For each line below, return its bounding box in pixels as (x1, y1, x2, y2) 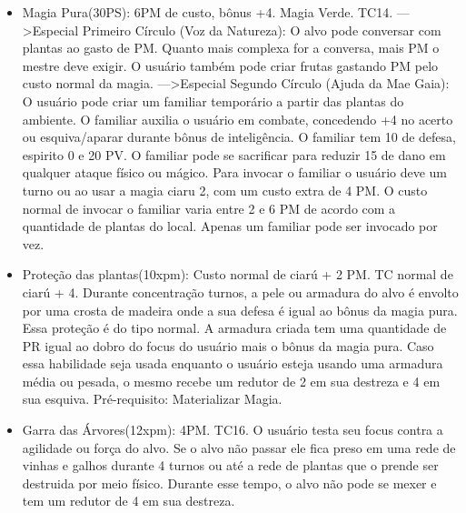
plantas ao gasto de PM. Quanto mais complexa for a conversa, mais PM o (22, 38, 440, 57)
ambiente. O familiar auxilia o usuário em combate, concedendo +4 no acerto (22, 109, 453, 128)
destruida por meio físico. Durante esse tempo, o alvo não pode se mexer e (22, 473, 437, 492)
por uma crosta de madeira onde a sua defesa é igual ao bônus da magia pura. (22, 300, 458, 319)
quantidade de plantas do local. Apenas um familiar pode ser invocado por (22, 216, 438, 236)
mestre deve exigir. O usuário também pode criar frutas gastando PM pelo (22, 55, 439, 75)
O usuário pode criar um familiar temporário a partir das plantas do (22, 91, 404, 110)
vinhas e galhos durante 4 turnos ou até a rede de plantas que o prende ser (22, 456, 439, 475)
